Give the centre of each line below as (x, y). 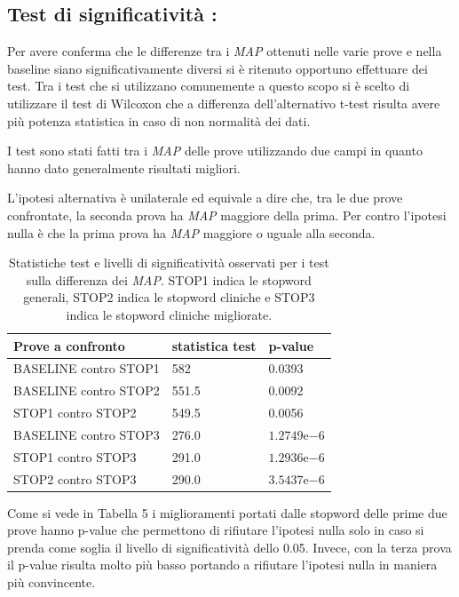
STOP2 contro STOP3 (75, 478)
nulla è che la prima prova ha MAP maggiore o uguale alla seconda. (191, 232)
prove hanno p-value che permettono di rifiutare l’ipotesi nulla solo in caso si (216, 530)
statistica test (214, 345)
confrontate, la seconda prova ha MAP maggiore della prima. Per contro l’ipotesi (227, 215)
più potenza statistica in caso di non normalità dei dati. (159, 120)
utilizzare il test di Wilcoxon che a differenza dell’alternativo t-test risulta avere (224, 103)
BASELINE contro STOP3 (87, 434)
